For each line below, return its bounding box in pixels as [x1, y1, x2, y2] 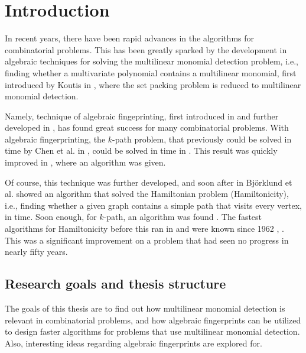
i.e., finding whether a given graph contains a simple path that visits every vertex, [5, 199, 302, 211]
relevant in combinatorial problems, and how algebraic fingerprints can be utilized [5, 313, 301, 326]
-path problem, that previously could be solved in [112, 132, 292, 145]
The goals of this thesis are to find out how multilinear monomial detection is [5, 302, 285, 315]
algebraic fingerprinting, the [5, 132, 106, 145]
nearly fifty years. [5, 245, 68, 258]
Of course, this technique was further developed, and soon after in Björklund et [5, 176, 292, 188]
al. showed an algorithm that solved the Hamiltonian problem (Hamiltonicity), [5, 187, 289, 200]
